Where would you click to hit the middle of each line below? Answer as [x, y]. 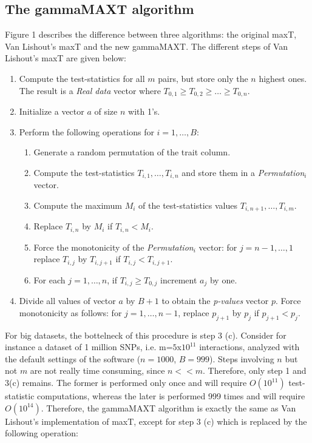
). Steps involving [242, 358]
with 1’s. [144, 111]
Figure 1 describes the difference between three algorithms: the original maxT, [151, 34]
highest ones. [283, 78]
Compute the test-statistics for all [82, 78]
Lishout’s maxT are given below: [66, 58]
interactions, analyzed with [249, 347]
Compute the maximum [78, 205]
